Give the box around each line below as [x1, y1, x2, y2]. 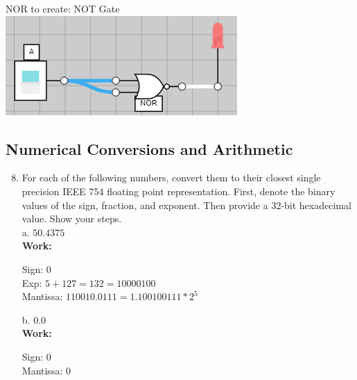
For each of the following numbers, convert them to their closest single [21, 170, 321, 185]
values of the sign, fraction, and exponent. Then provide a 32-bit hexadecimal [21, 197, 351, 212]
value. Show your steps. [21, 211, 122, 226]
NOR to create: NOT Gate [6, 1, 120, 15]
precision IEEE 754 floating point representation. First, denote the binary [21, 183, 336, 198]
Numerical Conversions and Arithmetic [6, 138, 293, 159]
